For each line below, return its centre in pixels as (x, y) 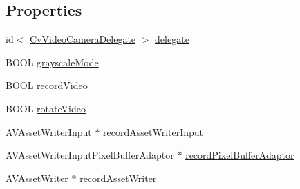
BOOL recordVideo (47, 85)
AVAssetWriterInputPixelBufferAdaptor (90, 155)
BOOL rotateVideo (46, 108)
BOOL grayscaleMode (52, 62)
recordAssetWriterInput (153, 131)
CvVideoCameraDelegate (83, 39)
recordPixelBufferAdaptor (240, 155)
